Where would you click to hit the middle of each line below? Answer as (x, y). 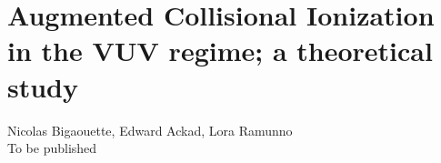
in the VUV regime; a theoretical (220, 51)
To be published (52, 148)
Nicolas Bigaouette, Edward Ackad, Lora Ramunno (150, 130)
